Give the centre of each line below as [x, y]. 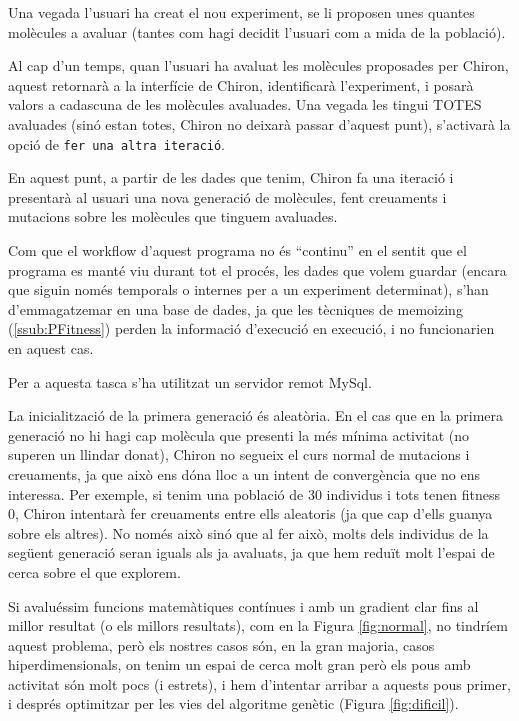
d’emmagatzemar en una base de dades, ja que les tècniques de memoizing [235, 308]
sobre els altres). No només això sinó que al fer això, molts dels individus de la [248, 532]
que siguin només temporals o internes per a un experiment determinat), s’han [248, 289]
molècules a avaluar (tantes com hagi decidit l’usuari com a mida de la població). [257, 31]
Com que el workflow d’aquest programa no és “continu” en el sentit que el [237, 250]
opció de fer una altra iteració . [117, 143]
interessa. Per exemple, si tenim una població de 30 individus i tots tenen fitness [254, 493]
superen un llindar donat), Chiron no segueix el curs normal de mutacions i [239, 454]
